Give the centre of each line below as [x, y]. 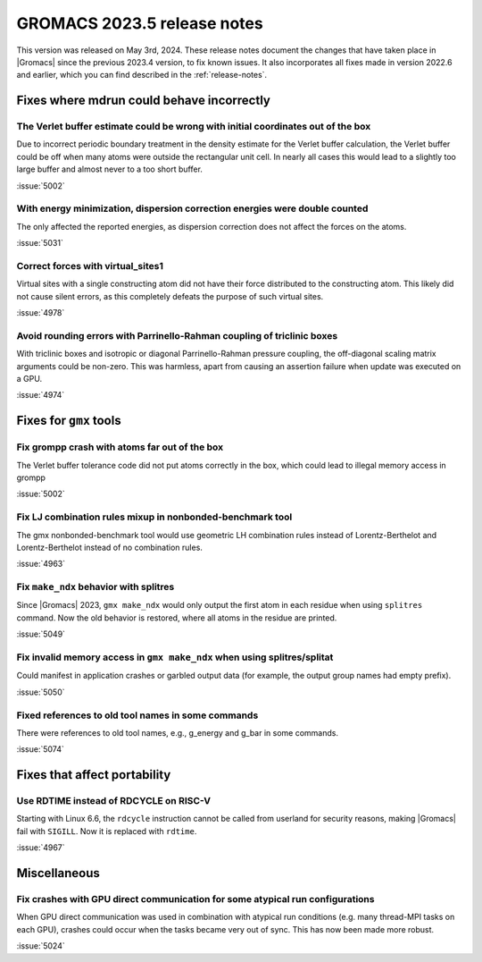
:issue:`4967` [41, 848]
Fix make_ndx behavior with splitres [96, 587]
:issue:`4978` [41, 313]
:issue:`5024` [41, 946]
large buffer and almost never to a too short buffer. [109, 169]
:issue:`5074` [40, 749]
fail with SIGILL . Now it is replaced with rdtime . [107, 831]
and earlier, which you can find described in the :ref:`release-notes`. [142, 75]
